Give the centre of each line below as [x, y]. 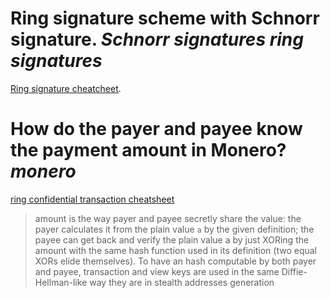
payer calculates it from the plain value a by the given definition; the [174, 229]
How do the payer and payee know [156, 129]
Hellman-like [61, 282]
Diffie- [294, 271]
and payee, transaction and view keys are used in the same [157, 271]
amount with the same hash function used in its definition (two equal [175, 250]
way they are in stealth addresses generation [182, 282]
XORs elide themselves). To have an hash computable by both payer [175, 261]
